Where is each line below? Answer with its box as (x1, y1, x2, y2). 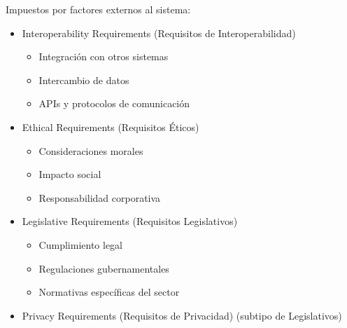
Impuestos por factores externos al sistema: (6, 2, 191, 16)
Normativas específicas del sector (38, 285, 180, 299)
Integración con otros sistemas (38, 49, 169, 64)
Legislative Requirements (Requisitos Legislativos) (22, 214, 238, 228)
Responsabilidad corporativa (38, 190, 161, 205)
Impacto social (38, 167, 101, 182)
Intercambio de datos (38, 72, 129, 87)
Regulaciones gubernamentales (38, 261, 169, 275)
